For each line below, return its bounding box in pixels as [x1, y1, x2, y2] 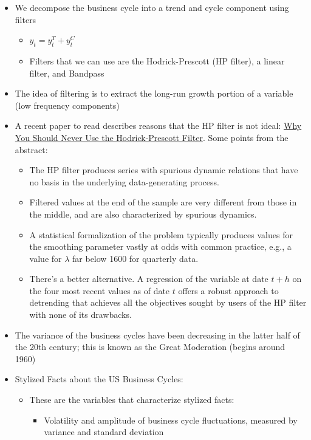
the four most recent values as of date [29, 284, 170, 297]
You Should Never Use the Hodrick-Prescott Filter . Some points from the [15, 131, 289, 143]
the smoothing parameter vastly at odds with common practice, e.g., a [29, 240, 292, 253]
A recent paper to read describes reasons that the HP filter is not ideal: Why [15, 119, 302, 132]
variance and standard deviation [44, 425, 164, 438]
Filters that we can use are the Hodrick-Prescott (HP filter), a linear [29, 54, 285, 67]
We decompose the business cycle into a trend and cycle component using [15, 1, 289, 13]
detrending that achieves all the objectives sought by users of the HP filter [29, 296, 307, 309]
